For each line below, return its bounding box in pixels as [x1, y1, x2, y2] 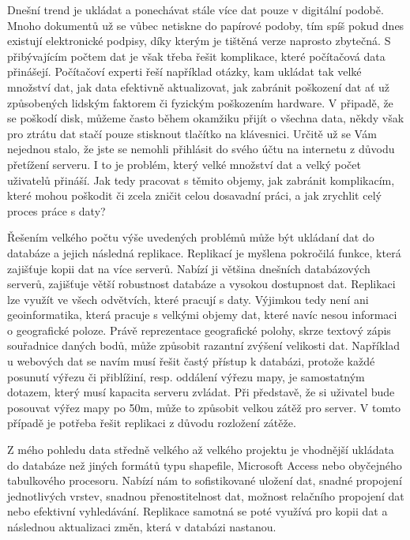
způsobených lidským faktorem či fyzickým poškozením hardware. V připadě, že [7, 94, 393, 111]
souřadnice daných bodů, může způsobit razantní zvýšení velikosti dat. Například [7, 337, 401, 354]
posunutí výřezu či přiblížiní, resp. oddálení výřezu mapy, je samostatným [7, 368, 365, 384]
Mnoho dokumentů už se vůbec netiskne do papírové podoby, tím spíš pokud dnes [7, 17, 404, 33]
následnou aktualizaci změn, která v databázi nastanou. [7, 519, 276, 534]
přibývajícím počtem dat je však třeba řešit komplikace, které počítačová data [7, 47, 386, 64]
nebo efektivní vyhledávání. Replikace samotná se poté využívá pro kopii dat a [7, 503, 388, 519]
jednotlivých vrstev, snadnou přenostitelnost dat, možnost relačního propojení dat [7, 487, 404, 504]
